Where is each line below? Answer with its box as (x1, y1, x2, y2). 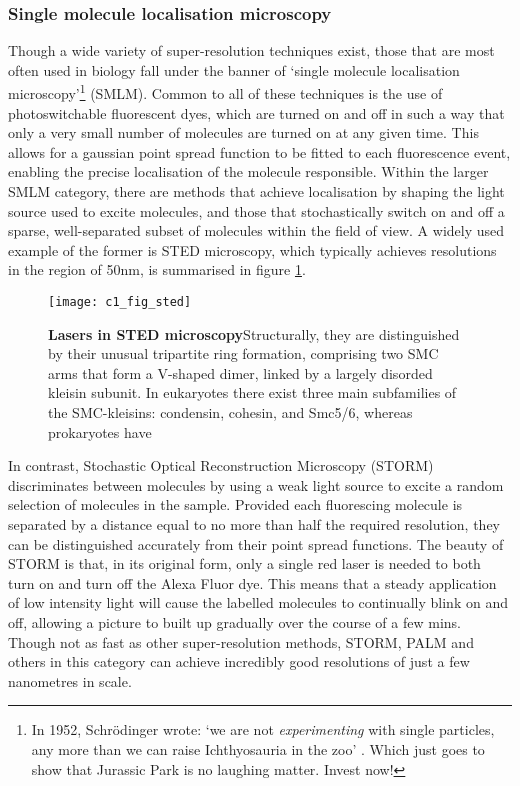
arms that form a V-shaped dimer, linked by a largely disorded (48, 362, 433, 383)
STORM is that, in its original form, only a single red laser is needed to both (8, 553, 481, 574)
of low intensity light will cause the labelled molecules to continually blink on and (8, 592, 508, 613)
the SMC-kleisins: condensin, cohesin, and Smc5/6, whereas (48, 402, 413, 423)
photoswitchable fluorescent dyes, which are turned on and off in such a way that (8, 102, 505, 123)
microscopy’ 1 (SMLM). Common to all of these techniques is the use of (8, 80, 443, 104)
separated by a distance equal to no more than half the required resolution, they (8, 514, 500, 534)
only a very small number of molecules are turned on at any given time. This (8, 122, 479, 143)
